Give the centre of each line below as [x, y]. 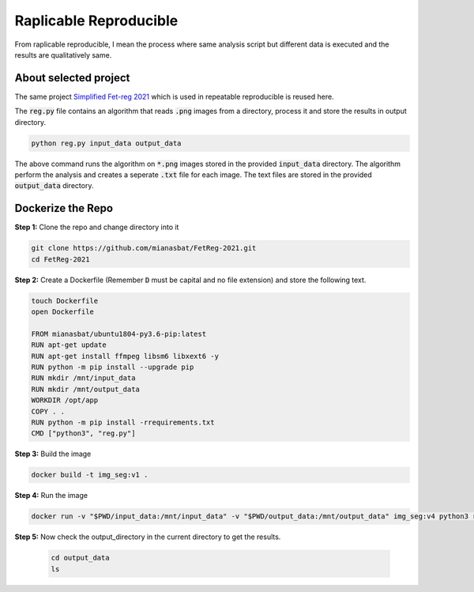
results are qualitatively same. [63, 55]
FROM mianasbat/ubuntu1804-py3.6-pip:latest [119, 334]
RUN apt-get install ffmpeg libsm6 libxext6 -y [125, 356]
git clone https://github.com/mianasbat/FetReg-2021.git [144, 248]
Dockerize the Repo [64, 208]
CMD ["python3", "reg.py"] [83, 434]
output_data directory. [54, 186]
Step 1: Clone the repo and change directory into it [97, 227]
